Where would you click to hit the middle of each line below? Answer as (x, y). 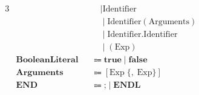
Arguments (169, 22)
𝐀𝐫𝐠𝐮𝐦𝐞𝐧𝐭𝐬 (40, 73)
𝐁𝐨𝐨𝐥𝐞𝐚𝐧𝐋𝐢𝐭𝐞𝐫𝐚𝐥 (47, 60)
